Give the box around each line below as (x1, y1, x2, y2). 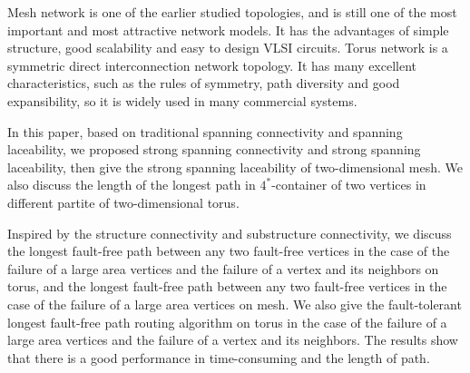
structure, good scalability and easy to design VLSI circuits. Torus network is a (7, 38, 448, 57)
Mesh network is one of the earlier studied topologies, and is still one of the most (7, 3, 457, 21)
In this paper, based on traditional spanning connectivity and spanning (7, 122, 403, 141)
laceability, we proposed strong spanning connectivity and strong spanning (7, 140, 421, 159)
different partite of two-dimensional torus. (7, 192, 240, 211)
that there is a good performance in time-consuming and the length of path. (7, 348, 430, 367)
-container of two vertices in (271, 175, 426, 194)
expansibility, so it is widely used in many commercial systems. (7, 91, 357, 110)
